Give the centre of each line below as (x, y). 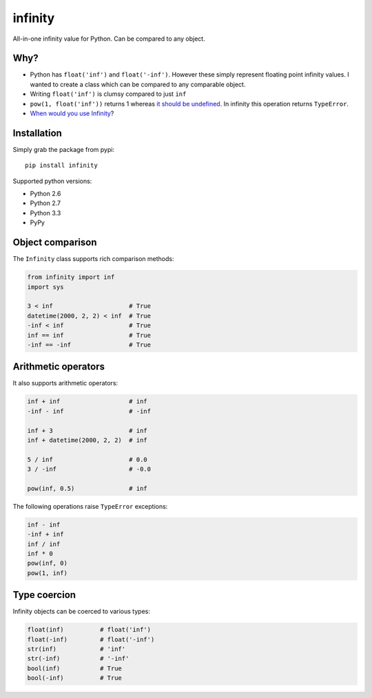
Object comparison (55, 243)
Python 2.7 (45, 203)
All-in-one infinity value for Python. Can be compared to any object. (109, 39)
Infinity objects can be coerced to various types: (82, 612)
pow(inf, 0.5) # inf (87, 488)
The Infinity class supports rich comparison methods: (93, 259)
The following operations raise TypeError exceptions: (90, 506)
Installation (37, 133)
